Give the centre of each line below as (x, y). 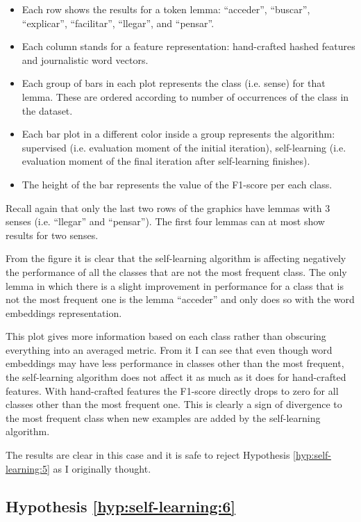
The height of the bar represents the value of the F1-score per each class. (177, 184)
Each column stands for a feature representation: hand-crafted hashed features (188, 46)
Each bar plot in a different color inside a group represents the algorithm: (178, 134)
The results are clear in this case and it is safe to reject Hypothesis (148, 455)
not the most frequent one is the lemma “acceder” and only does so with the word (180, 299)
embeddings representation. (64, 312)
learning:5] (28, 468)
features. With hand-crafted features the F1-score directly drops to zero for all (172, 390)
